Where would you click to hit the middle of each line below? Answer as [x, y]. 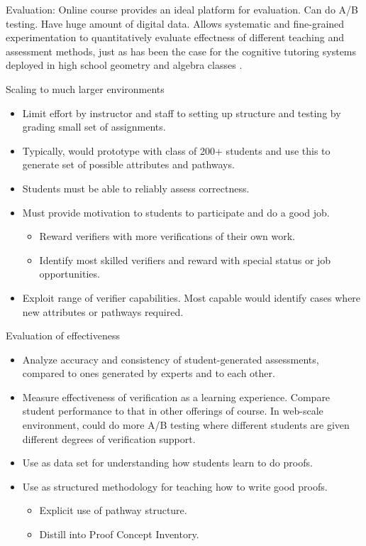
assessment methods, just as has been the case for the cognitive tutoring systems [181, 51]
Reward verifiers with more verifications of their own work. [167, 236]
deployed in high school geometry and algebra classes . [124, 65]
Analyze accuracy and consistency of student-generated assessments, [171, 359]
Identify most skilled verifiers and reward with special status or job [185, 260]
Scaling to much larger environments [85, 88]
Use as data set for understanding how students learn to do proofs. [167, 463]
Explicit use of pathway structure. [113, 510]
